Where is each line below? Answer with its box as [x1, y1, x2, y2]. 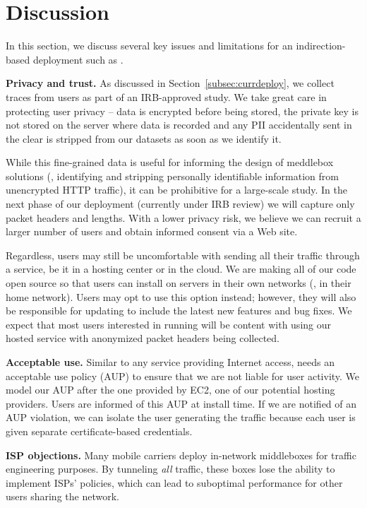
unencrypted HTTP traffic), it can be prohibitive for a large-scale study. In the [6, 182, 347, 197]
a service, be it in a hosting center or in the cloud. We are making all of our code [6, 261, 356, 276]
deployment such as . [32, 52, 124, 66]
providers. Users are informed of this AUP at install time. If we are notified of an [6, 396, 357, 410]
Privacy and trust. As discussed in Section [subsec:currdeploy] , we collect [6, 76, 335, 90]
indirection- [296, 38, 346, 53]
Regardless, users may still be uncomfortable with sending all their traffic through [6, 247, 360, 262]
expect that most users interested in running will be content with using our [6, 317, 331, 331]
